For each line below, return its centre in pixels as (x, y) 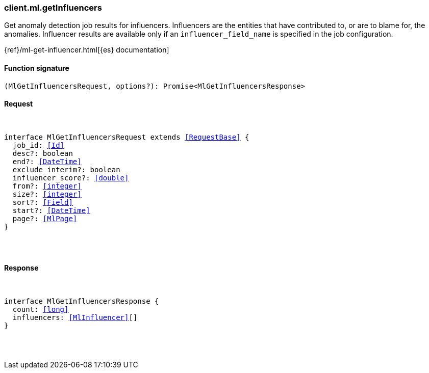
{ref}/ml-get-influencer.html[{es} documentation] (87, 50)
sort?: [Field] (43, 202)
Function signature (37, 68)
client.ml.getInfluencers (53, 8)
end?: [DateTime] (47, 161)
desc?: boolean (43, 153)
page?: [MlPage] (45, 218)
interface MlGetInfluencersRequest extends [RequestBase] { (127, 137)
